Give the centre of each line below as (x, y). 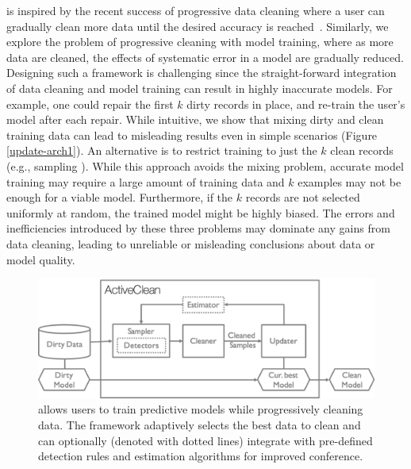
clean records (362, 150)
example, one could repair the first (90, 104)
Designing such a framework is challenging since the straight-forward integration (202, 73)
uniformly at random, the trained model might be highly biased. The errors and (201, 212)
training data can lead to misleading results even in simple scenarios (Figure (192, 135)
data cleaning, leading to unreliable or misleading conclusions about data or (191, 243)
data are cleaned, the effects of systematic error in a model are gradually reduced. (205, 57)
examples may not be (350, 181)
